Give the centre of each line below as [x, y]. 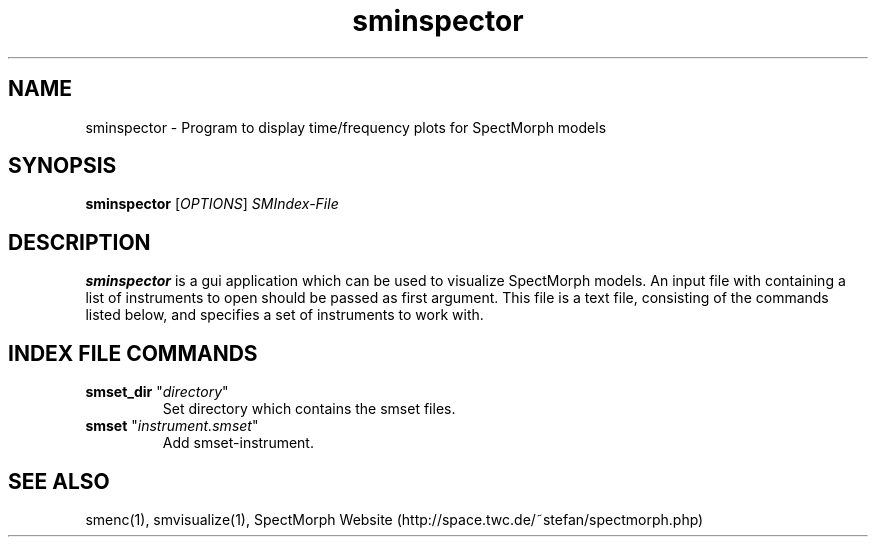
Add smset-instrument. [238, 443]
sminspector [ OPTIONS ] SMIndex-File [212, 204]
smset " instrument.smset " [172, 426]
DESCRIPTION [79, 242]
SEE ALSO [59, 481]
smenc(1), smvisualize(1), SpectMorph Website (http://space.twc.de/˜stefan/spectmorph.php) [394, 519]
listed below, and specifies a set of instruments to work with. [284, 315]
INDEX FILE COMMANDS [133, 353]
